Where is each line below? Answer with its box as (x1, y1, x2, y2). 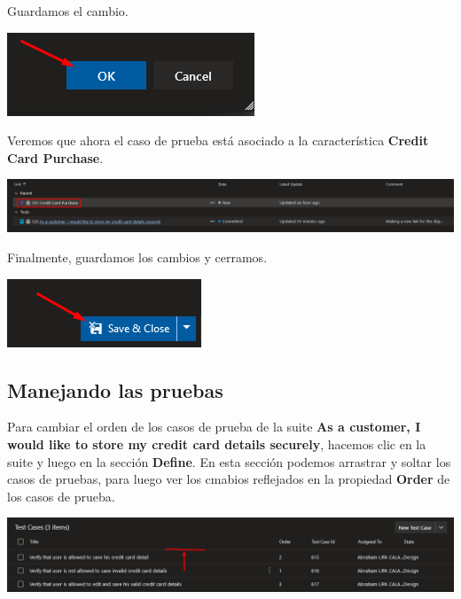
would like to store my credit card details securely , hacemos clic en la (7, 435, 426, 453)
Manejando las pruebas (7, 376, 223, 403)
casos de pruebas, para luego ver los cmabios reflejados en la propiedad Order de (7, 470, 450, 488)
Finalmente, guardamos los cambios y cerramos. (7, 248, 268, 267)
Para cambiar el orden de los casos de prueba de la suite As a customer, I (7, 417, 421, 436)
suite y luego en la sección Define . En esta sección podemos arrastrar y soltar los (7, 452, 451, 471)
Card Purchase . (7, 148, 104, 167)
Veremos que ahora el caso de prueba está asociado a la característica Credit (7, 131, 429, 150)
